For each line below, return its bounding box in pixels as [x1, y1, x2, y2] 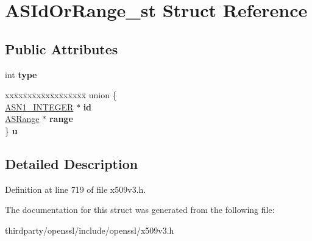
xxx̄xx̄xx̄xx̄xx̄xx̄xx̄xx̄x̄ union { [5, 88, 117, 101]
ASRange [5, 112, 40, 125]
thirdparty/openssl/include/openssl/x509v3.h [5, 223, 174, 236]
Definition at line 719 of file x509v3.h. [5, 182, 146, 195]
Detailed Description [5, 154, 138, 173]
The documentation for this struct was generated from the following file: [5, 203, 275, 216]
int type [5, 68, 37, 81]
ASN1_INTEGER [5, 100, 74, 113]
